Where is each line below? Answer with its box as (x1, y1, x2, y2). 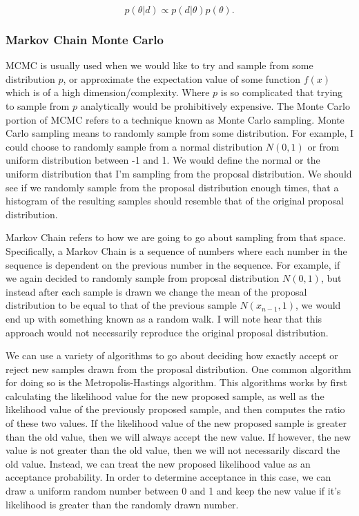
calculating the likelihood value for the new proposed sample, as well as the (6, 388, 324, 403)
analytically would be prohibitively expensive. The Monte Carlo (80, 99, 350, 113)
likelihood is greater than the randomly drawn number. (6, 497, 239, 511)
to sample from (6, 99, 70, 113)
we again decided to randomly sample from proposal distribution (6, 271, 280, 285)
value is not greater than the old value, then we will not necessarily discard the (6, 443, 340, 457)
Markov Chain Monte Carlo (6, 30, 164, 48)
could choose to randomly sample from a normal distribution (6, 139, 263, 153)
